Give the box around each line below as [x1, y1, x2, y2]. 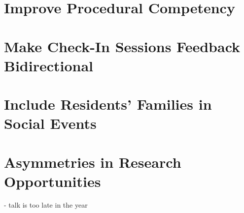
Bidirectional [4, 55, 94, 75]
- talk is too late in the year [4, 199, 88, 210]
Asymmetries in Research [4, 152, 181, 172]
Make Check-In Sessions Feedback [4, 36, 241, 56]
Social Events [4, 113, 97, 133]
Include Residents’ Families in [4, 94, 212, 114]
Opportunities [4, 171, 101, 191]
